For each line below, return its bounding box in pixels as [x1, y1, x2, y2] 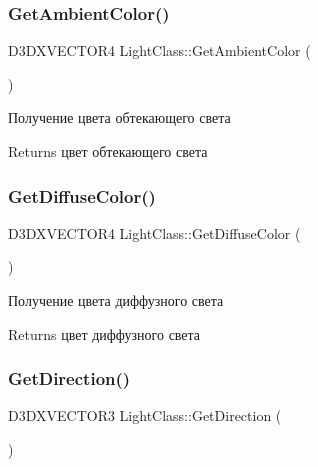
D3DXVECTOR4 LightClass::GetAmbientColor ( [8, 40, 311, 61]
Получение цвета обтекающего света [8, 107, 231, 128]
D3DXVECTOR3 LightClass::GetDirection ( [8, 405, 282, 426]
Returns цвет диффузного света [8, 323, 201, 344]
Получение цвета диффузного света [8, 290, 224, 310]
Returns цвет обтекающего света [8, 141, 208, 161]
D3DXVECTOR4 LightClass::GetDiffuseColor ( [8, 222, 301, 243]
